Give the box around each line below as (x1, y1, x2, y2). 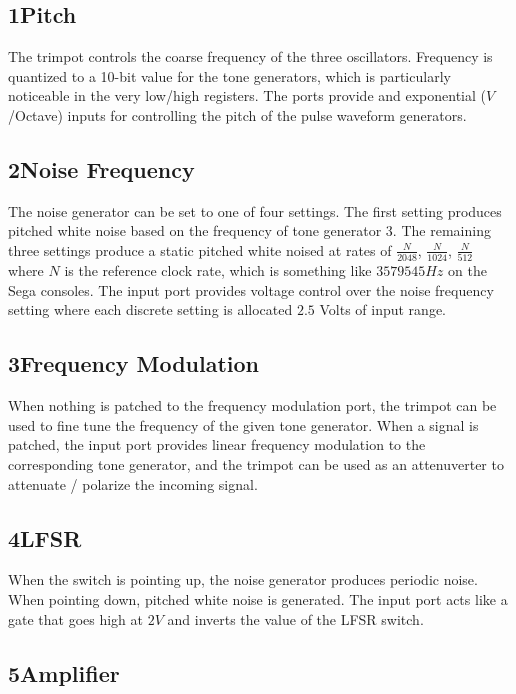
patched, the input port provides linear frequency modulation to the (8, 434, 426, 455)
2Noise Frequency (8, 153, 195, 184)
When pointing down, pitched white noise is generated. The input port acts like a (8, 589, 508, 610)
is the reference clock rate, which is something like (64, 260, 372, 281)
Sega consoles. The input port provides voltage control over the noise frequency (8, 279, 494, 300)
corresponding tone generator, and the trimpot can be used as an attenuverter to (8, 454, 504, 475)
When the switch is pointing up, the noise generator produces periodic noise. (8, 569, 478, 590)
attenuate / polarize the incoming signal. (8, 473, 258, 494)
